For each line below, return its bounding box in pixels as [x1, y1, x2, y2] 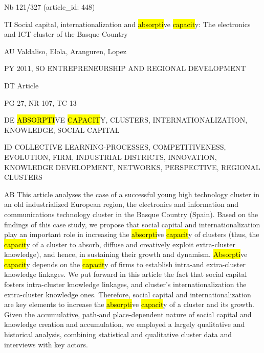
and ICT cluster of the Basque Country [4, 29, 128, 39]
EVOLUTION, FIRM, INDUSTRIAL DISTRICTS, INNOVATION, [4, 151, 217, 162]
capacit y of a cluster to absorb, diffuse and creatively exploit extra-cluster [4, 239, 235, 249]
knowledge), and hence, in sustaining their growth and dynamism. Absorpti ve [4, 249, 248, 260]
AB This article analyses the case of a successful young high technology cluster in [4, 189, 259, 199]
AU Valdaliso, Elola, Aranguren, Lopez [4, 45, 126, 56]
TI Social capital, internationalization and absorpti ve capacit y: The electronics [4, 18, 251, 29]
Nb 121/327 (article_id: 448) [4, 2, 95, 12]
